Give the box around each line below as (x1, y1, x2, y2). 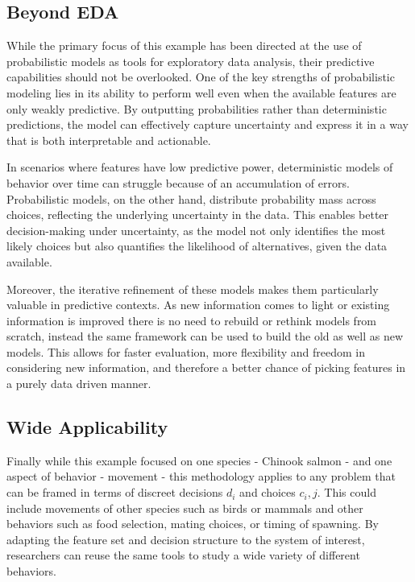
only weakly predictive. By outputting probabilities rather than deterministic (6, 100, 387, 117)
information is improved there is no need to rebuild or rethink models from (6, 312, 377, 328)
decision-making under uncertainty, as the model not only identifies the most (6, 221, 386, 238)
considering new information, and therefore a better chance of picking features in (6, 359, 406, 376)
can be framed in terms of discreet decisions (6, 484, 223, 501)
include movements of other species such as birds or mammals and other (6, 499, 363, 516)
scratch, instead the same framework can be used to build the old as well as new (6, 328, 404, 345)
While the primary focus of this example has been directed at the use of (6, 37, 362, 54)
